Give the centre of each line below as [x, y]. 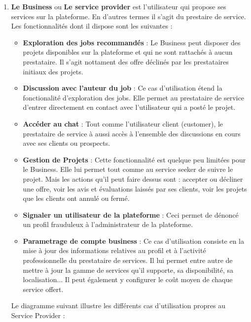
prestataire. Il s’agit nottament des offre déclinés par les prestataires [126, 61]
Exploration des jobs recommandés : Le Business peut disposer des [132, 42]
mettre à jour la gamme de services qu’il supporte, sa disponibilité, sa [128, 270]
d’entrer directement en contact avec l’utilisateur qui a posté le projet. [129, 107]
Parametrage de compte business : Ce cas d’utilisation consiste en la [134, 241]
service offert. [43, 289]
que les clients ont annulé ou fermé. [76, 198]
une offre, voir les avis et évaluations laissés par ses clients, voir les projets [135, 188]
